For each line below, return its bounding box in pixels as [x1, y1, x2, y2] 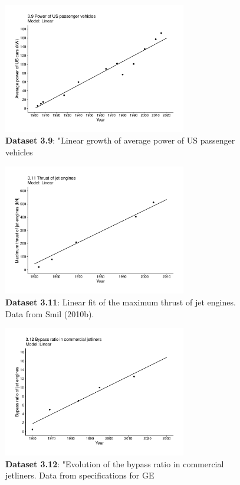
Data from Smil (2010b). [5, 307, 94, 320]
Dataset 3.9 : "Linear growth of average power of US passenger [5, 134, 235, 147]
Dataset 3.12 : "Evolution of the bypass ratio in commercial [5, 457, 224, 470]
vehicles [5, 146, 33, 158]
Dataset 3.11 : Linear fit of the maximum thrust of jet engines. [5, 296, 236, 308]
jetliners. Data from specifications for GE [5, 469, 154, 481]
